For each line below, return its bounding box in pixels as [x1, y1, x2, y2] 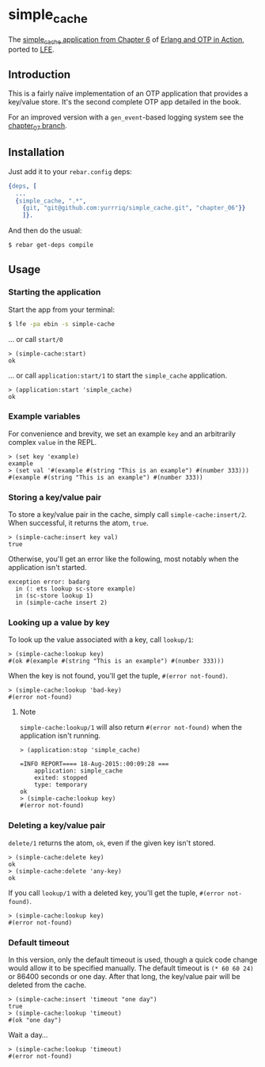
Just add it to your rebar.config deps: [8, 166, 132, 176]
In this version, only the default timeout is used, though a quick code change [8, 955, 258, 965]
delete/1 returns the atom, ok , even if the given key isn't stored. [8, 837, 216, 848]
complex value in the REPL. [8, 437, 97, 446]
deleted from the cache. [8, 980, 87, 990]
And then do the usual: [8, 226, 82, 235]
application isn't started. [8, 563, 87, 572]
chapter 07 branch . [8, 121, 67, 132]
